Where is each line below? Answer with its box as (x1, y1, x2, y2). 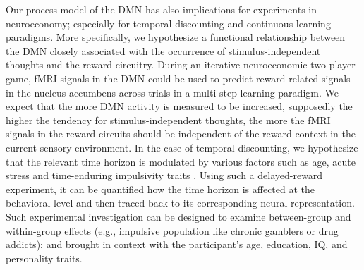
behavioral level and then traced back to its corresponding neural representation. (6, 195, 355, 210)
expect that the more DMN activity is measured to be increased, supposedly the (6, 99, 353, 113)
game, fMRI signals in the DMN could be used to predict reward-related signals (6, 70, 351, 85)
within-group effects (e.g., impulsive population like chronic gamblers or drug (6, 223, 339, 238)
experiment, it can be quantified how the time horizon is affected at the (6, 181, 315, 196)
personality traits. (6, 250, 83, 265)
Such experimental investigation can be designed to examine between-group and (6, 209, 351, 223)
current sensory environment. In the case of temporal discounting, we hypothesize (6, 140, 358, 154)
